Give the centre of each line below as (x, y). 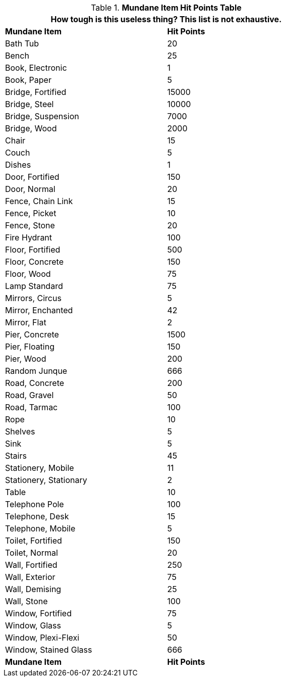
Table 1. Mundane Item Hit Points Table (166, 8)
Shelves (20, 431)
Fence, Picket (31, 213)
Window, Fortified (38, 613)
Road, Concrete (35, 383)
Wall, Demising (33, 589)
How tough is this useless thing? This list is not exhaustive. (166, 19)
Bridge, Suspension (42, 116)
